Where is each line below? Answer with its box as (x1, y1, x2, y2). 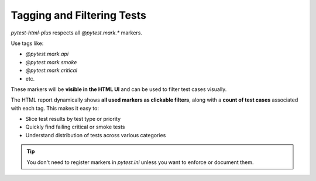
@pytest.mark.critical (25, 67, 78, 74)
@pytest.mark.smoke (25, 58, 77, 65)
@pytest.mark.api (25, 50, 69, 58)
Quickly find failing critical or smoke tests (25, 123, 125, 131)
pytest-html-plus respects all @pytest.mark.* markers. (11, 29, 143, 36)
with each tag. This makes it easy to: (11, 105, 99, 112)
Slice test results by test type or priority (25, 116, 121, 123)
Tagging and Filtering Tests (11, 9, 146, 22)
